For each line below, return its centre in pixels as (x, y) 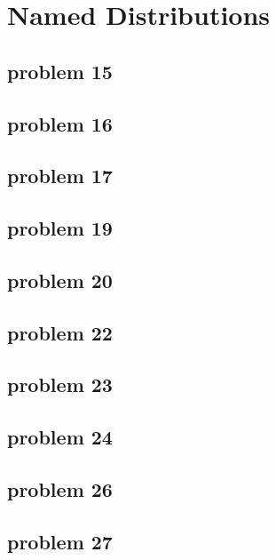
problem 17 (60, 176)
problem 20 (60, 280)
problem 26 (60, 489)
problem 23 (60, 384)
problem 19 (60, 228)
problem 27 (60, 541)
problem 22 (60, 332)
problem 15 (60, 71)
